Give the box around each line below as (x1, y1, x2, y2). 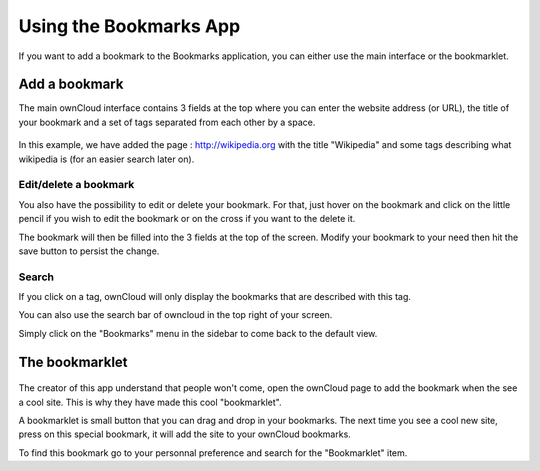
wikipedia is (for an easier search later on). (18, 153, 195, 165)
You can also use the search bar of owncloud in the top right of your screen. (18, 309, 333, 321)
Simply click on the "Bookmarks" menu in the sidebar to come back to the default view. (18, 327, 378, 339)
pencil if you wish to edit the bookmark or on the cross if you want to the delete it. (18, 213, 356, 225)
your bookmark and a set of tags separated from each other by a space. (18, 116, 316, 128)
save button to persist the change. (18, 245, 160, 257)
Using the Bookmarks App (18, 15, 241, 37)
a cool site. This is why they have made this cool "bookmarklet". (18, 396, 282, 408)
